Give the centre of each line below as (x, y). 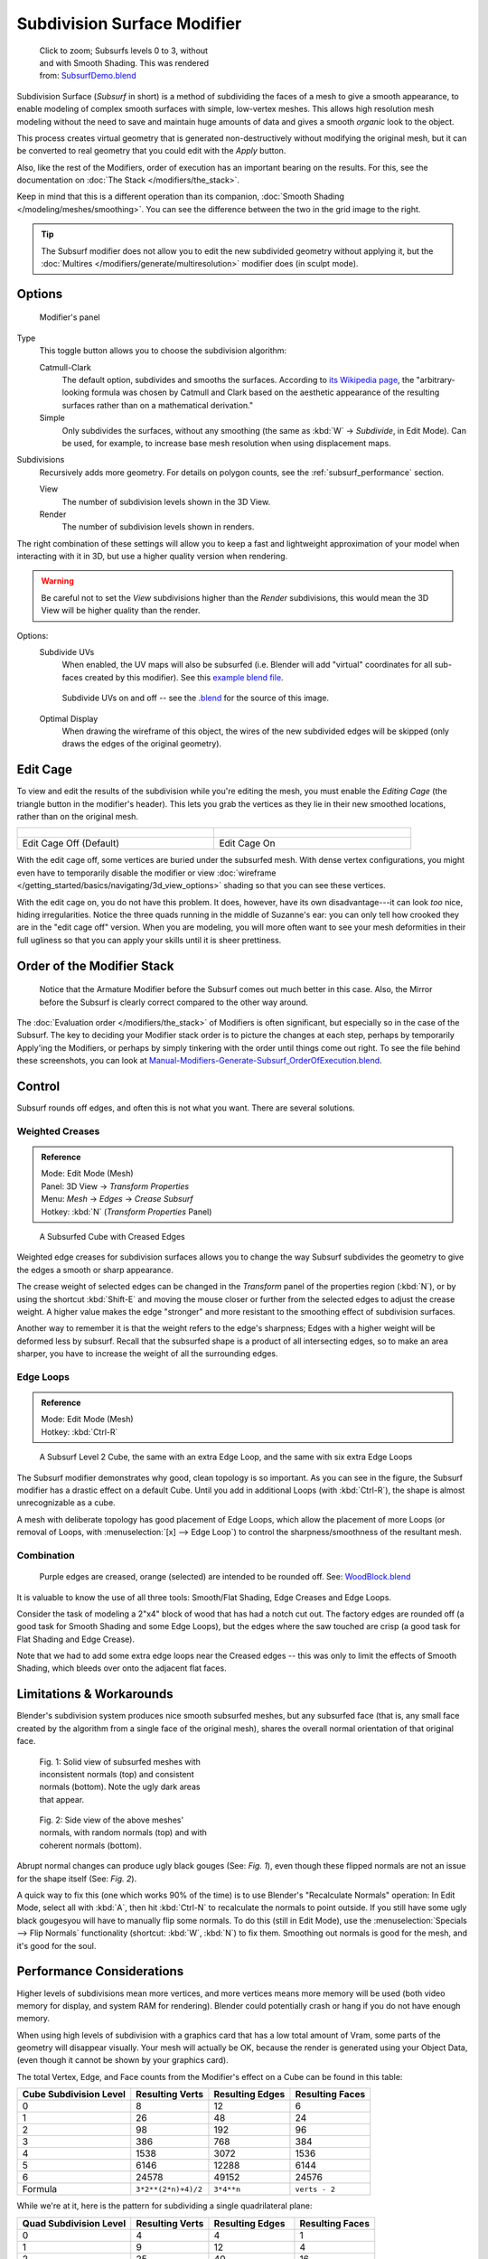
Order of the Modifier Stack (95, 965)
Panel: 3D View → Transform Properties (115, 1186)
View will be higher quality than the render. (121, 611)
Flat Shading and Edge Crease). (76, 1639)
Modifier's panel (70, 317)
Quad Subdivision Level (74, 2223)
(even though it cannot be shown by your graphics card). (123, 2060)
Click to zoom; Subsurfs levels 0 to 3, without (123, 51)
